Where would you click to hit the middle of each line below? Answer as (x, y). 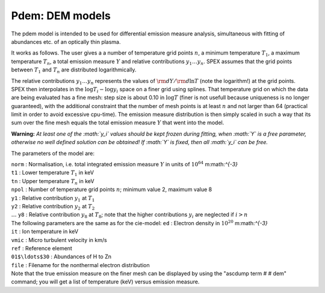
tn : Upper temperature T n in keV (53, 182)
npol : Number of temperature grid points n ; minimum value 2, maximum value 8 (112, 190)
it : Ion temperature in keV (45, 232)
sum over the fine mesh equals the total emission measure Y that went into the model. (118, 122)
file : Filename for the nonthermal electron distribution (80, 265)
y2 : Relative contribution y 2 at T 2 (53, 207)
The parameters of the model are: (53, 153)
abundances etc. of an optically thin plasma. (66, 41)
